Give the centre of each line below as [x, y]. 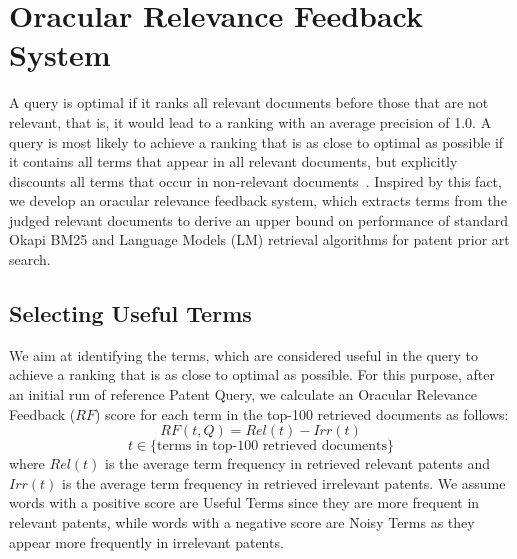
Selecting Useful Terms [130, 313]
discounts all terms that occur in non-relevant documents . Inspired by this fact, [255, 180]
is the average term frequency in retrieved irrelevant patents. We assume [284, 482]
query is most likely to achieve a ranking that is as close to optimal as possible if [256, 141]
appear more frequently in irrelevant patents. [146, 541]
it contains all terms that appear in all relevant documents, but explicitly [233, 161]
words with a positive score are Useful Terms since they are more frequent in [244, 502]
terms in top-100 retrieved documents [272, 446]
